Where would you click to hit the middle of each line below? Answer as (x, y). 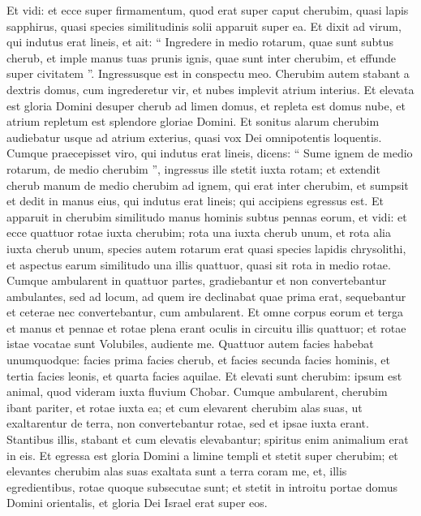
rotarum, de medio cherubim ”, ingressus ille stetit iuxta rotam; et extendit (193, 168)
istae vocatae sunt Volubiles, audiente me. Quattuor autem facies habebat (190, 344)
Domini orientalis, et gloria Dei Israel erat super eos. (137, 503)
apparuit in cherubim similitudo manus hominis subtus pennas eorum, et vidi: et (207, 216)
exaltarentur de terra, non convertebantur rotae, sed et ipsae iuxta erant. (188, 423)
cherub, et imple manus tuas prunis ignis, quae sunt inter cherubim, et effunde (202, 57)
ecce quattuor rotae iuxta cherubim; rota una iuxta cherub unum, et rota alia (199, 232)
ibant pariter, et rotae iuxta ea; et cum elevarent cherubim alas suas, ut (185, 407)
